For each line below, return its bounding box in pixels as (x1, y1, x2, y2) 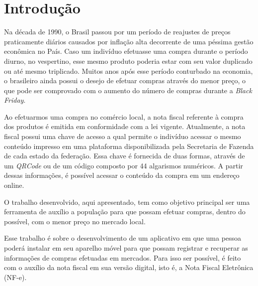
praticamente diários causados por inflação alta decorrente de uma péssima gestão (4, 36, 254, 46)
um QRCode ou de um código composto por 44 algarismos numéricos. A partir (4, 160, 243, 170)
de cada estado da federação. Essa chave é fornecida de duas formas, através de (4, 150, 245, 161)
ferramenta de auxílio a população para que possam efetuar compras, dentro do (4, 206, 246, 217)
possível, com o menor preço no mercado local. (4, 216, 146, 226)
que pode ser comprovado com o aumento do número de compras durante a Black (4, 85, 252, 95)
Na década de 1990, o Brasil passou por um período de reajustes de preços (4, 26, 231, 37)
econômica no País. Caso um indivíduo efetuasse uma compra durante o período (4, 46, 248, 56)
